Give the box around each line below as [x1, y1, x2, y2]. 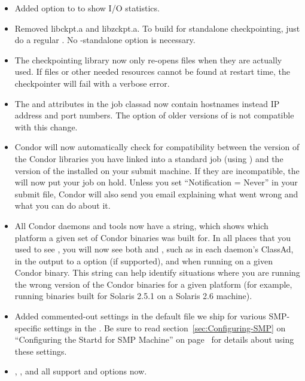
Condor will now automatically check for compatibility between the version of [14, 141, 300, 153]
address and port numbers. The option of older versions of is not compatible [14, 109, 294, 121]
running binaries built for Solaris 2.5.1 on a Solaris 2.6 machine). [14, 289, 252, 302]
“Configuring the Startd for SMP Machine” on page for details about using [14, 333, 294, 346]
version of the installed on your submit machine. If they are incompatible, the [14, 164, 300, 176]
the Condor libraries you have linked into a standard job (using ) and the [14, 152, 283, 164]
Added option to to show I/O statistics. [14, 2, 160, 14]
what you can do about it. [14, 199, 111, 212]
